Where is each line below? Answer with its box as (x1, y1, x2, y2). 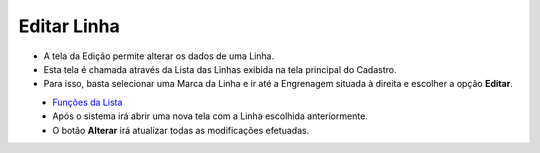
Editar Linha (18, 15, 120, 37)
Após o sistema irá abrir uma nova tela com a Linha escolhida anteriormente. (52, 110, 369, 122)
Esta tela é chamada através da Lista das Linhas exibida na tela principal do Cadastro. (43, 63, 397, 75)
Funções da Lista (52, 96, 123, 108)
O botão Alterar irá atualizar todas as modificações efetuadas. (52, 124, 310, 136)
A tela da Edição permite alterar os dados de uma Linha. (43, 50, 275, 62)
